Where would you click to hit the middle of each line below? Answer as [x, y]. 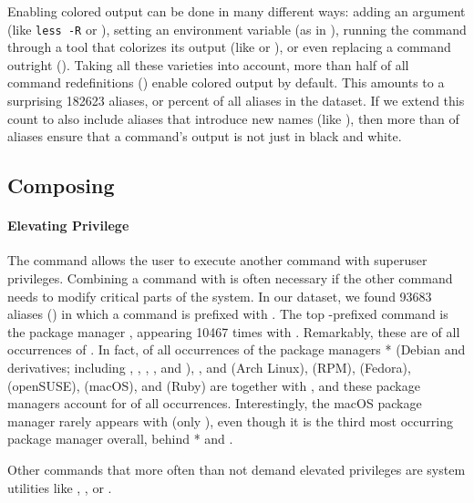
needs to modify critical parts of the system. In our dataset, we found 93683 [220, 296]
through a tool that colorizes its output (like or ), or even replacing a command [229, 47]
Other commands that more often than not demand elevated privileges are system [237, 469]
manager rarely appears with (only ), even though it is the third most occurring [230, 421]
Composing [61, 185]
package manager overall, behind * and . [120, 439]
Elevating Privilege [68, 226]
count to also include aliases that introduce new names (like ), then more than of [233, 118]
